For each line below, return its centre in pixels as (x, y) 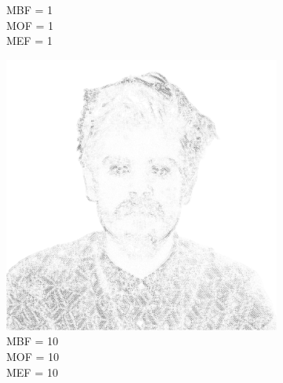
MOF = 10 (33, 356)
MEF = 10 (32, 372)
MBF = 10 (33, 341)
